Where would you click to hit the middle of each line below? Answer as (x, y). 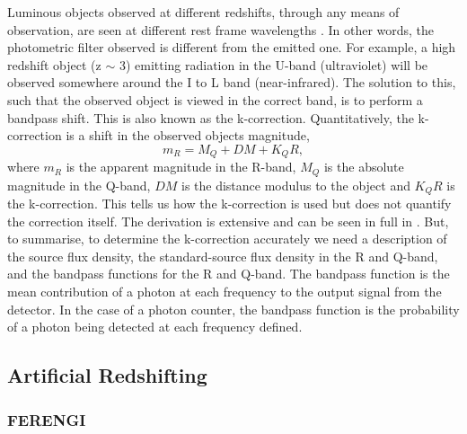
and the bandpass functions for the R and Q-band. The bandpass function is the (229, 274)
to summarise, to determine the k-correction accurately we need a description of (227, 239)
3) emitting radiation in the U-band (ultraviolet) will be (273, 64)
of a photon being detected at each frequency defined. (155, 327)
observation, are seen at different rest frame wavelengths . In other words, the (221, 29)
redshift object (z (54, 64)
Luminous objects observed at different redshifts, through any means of (203, 12)
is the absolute (364, 167)
